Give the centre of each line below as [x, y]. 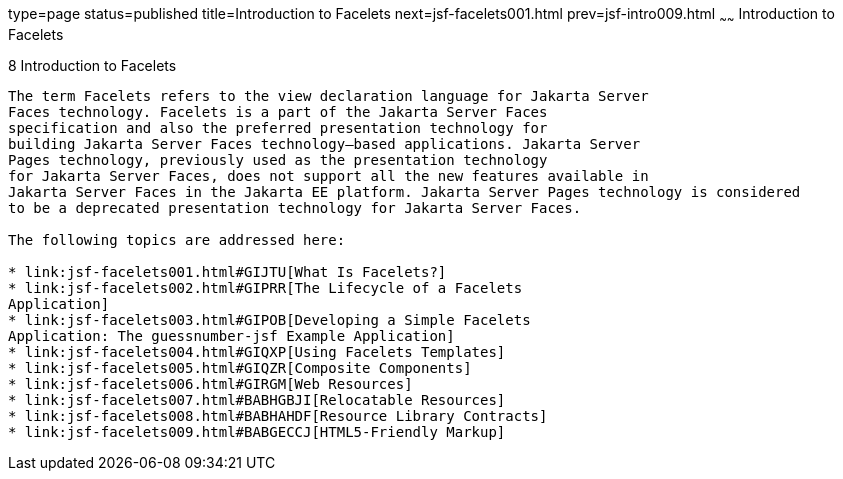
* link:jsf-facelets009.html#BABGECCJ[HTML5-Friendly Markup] [257, 431]
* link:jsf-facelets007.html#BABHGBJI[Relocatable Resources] [257, 399]
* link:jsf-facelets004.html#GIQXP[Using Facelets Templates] [257, 351]
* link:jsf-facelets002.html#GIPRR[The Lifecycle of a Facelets [265, 287]
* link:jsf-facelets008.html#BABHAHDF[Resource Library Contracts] [278, 415]
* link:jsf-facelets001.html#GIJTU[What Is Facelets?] [227, 271]
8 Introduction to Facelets [92, 65]
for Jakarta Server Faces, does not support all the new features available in [328, 175]
